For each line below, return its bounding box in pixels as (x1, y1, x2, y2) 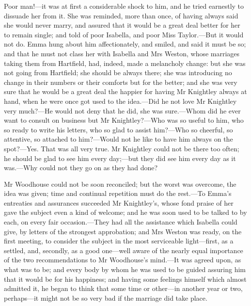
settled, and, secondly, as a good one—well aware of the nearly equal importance (4, 245, 243, 255)
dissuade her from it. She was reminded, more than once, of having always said (4, 10, 238, 20)
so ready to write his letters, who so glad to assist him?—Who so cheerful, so (4, 124, 233, 134)
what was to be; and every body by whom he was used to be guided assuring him (4, 264, 246, 274)
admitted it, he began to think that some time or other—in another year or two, (4, 283, 243, 293)
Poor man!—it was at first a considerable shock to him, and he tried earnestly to (4, 1, 244, 11)
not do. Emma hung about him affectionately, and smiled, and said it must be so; (4, 39, 246, 49)
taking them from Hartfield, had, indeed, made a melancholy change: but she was (4, 58, 246, 68)
